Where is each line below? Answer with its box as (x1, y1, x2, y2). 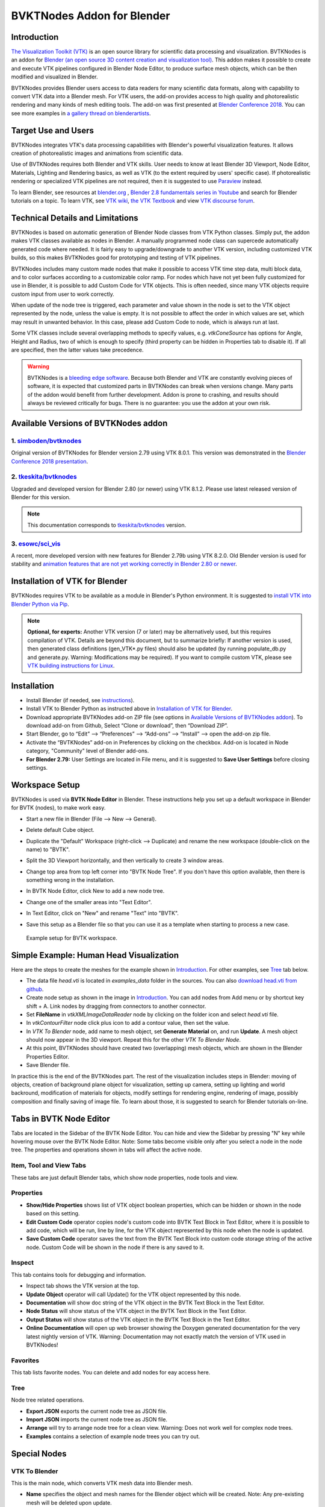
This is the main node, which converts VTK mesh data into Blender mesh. (11, 1479, 193, 1487)
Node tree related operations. (11, 1396, 84, 1404)
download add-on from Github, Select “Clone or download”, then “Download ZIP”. (26, 722, 229, 729)
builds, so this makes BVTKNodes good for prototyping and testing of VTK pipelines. (11, 254, 221, 262)
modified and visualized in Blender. (11, 73, 99, 81)
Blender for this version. (11, 494, 71, 501)
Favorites (11, 1356, 40, 1365)
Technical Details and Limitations (11, 213, 138, 223)
